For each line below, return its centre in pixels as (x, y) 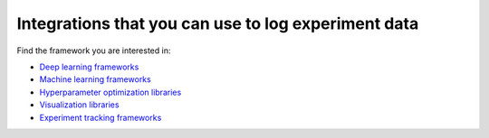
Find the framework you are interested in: (94, 51)
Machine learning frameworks (95, 79)
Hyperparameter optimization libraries (110, 92)
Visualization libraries (79, 105)
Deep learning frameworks (89, 67)
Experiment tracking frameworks (101, 117)
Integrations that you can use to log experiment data (218, 23)
